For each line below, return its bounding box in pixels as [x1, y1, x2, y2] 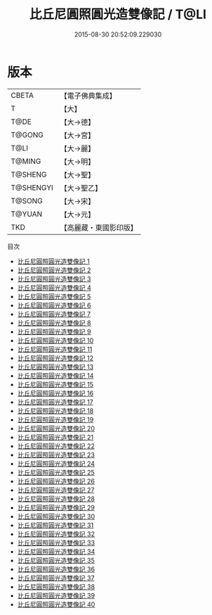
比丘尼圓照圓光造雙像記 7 [17, 310, 91, 318]
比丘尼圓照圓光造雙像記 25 [17, 468, 95, 476]
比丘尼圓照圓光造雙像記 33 [17, 538, 95, 547]
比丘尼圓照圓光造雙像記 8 [17, 318, 91, 327]
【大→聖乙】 [60, 183, 102, 193]
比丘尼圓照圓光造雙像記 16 [17, 388, 94, 398]
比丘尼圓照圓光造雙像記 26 [17, 476, 95, 486]
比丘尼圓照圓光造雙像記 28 [17, 494, 95, 503]
